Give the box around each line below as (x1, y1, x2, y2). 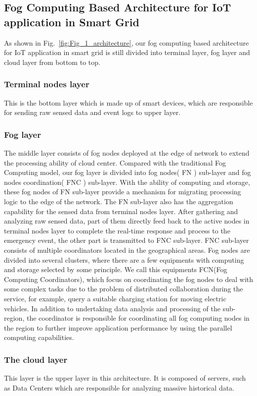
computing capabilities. (4, 332, 74, 342)
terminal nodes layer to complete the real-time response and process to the (4, 225, 230, 235)
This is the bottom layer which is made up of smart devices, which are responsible (4, 97, 253, 108)
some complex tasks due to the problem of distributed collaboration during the (4, 283, 243, 294)
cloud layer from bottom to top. (4, 57, 100, 67)
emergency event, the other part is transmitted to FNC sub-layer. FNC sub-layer (4, 235, 249, 245)
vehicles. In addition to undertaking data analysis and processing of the (4, 303, 221, 313)
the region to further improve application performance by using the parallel (4, 322, 232, 333)
